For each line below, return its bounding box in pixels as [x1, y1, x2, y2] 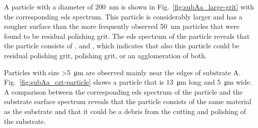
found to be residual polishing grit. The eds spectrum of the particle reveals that [4, 30, 250, 41]
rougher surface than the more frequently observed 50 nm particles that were [4, 21, 240, 31]
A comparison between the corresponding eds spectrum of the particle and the [4, 86, 243, 97]
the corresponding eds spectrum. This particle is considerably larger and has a [4, 11, 243, 21]
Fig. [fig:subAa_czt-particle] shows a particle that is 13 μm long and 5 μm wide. [4, 77, 252, 87]
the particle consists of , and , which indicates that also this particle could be [4, 40, 240, 51]
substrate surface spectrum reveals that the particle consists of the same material [4, 96, 252, 107]
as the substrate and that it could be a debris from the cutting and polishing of [4, 106, 246, 116]
